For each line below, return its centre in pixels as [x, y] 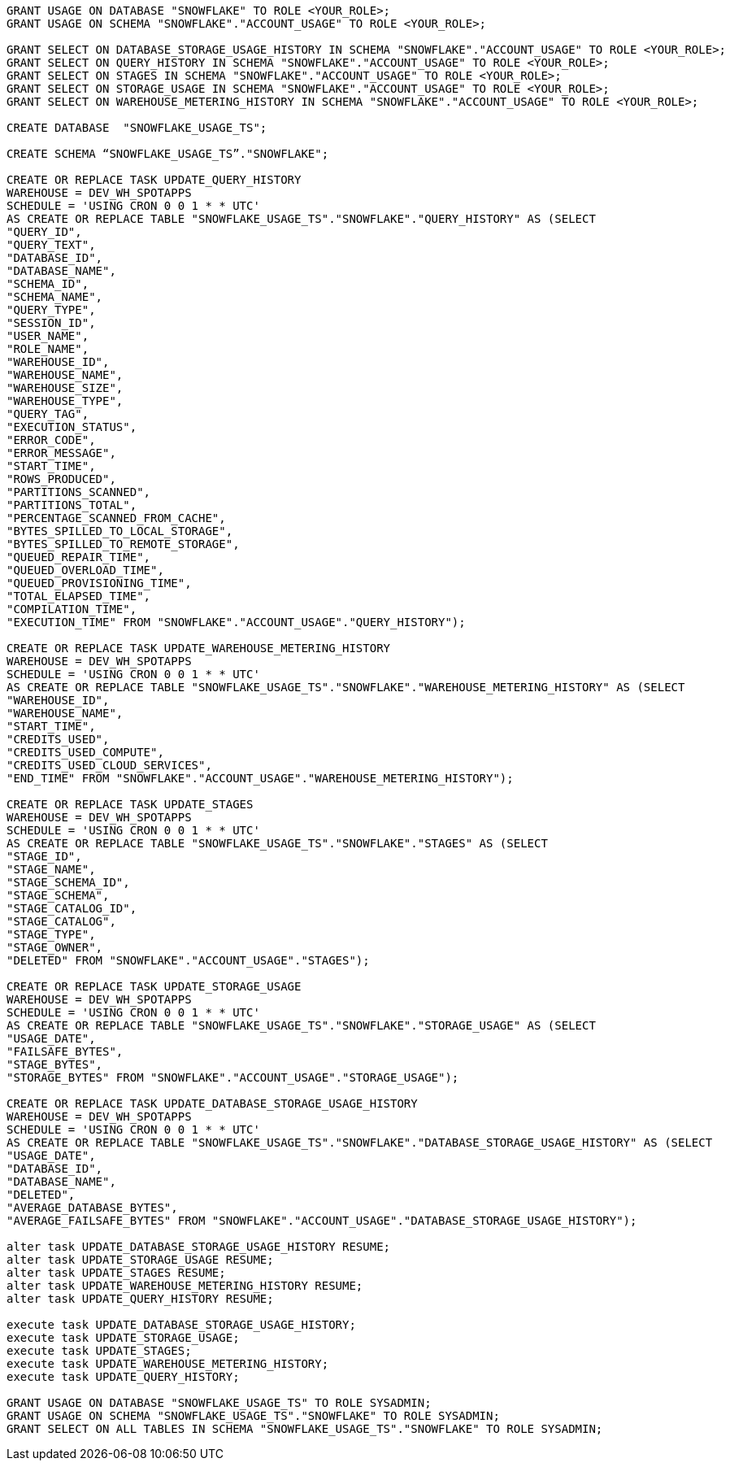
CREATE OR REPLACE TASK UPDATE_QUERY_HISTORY [154, 180]
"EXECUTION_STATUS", [72, 427]
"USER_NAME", [48, 336]
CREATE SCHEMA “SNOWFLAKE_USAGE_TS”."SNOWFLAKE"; [168, 154]
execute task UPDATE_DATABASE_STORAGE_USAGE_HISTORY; [181, 1325]
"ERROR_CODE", [51, 440]
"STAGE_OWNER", [55, 947]
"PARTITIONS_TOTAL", [72, 505]
